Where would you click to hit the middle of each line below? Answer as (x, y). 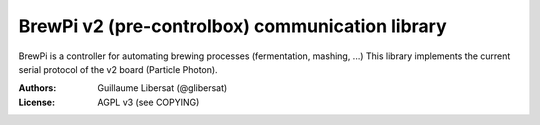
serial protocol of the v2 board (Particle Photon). (118, 69)
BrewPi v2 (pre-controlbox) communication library (232, 26)
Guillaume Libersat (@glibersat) (162, 88)
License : (36, 102)
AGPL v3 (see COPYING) (148, 102)
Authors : (37, 88)
